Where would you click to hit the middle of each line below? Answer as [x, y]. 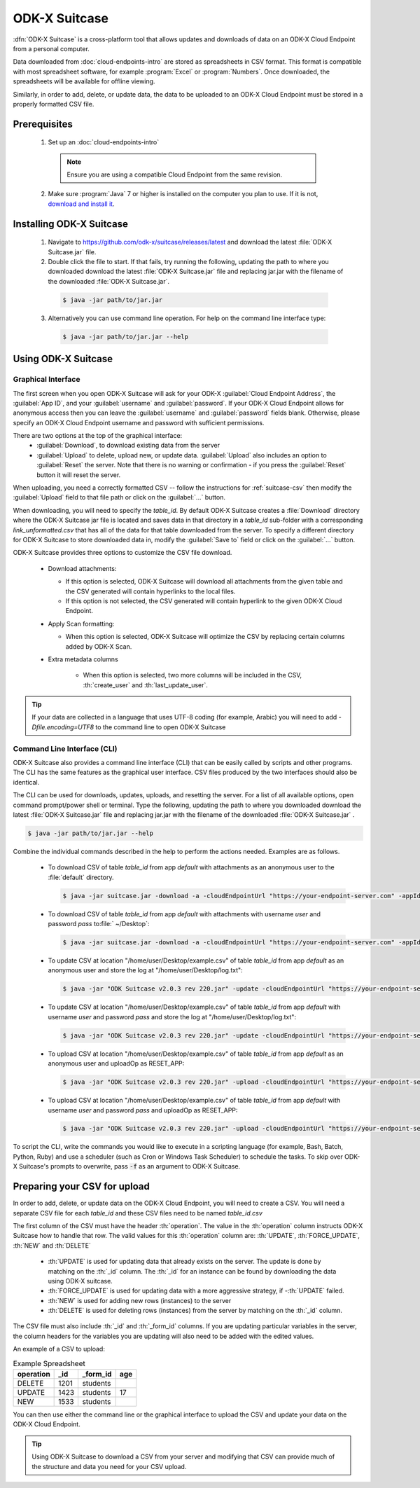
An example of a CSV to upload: [59, 1349]
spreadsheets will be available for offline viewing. [84, 81]
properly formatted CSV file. [54, 104]
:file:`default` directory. [81, 877]
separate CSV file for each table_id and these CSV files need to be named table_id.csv [138, 1213]
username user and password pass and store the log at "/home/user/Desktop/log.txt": [172, 1017]
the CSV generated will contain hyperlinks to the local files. [150, 591]
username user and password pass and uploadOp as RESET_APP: [143, 1110]
